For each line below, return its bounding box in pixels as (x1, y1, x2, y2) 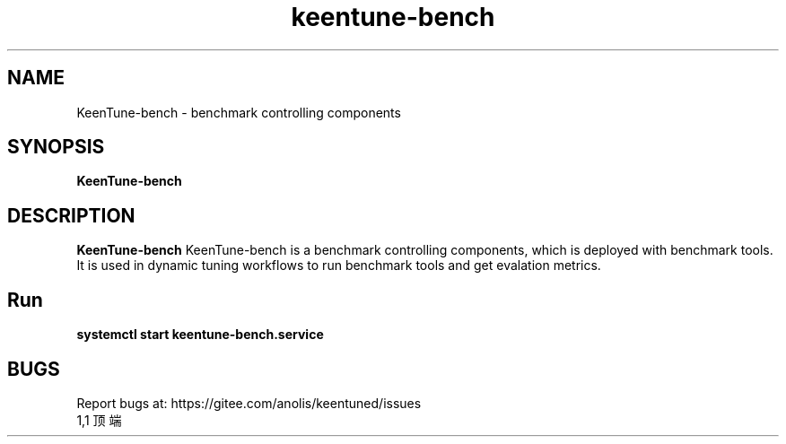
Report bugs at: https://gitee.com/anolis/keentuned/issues (76, 395, 422, 411)
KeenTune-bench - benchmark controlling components (76, 104, 401, 120)
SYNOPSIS (7, 135, 105, 159)
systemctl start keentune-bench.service (76, 326, 324, 343)
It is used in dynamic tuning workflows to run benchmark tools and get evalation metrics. (76, 257, 601, 274)
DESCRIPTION (7, 204, 135, 227)
